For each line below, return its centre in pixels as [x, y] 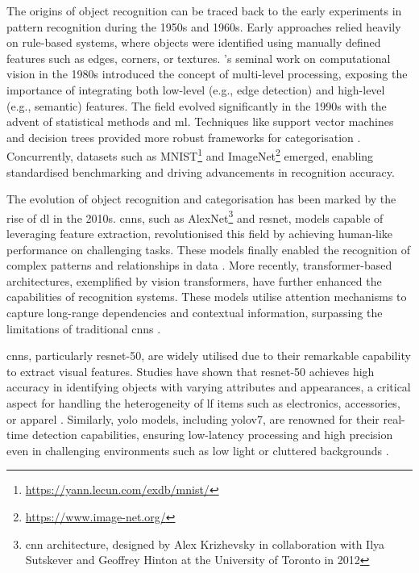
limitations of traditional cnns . [84, 328]
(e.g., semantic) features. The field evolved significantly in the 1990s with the [197, 105]
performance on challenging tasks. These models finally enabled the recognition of [208, 249]
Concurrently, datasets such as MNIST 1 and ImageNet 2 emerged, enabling [190, 155]
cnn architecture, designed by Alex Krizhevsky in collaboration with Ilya [205, 544]
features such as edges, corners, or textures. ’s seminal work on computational [199, 58]
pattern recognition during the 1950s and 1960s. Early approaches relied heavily [204, 26]
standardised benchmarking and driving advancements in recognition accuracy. [201, 171]
